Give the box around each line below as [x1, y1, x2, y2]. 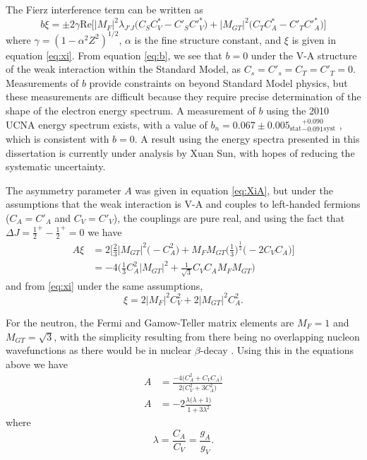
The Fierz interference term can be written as [6, 2, 203, 16]
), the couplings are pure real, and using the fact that [113, 210, 345, 225]
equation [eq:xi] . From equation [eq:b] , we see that [6, 47, 222, 62]
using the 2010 [266, 102, 329, 117]
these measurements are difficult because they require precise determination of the [6, 89, 361, 104]
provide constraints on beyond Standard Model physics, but [89, 75, 348, 90]
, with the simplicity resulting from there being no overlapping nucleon [54, 329, 360, 343]
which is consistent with [6, 131, 109, 146]
